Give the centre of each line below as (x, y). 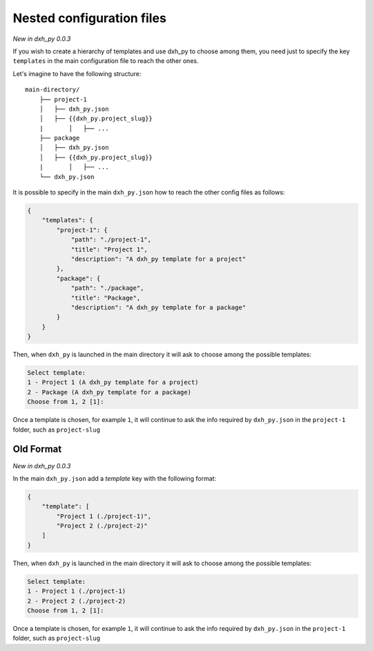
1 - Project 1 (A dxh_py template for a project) (113, 383)
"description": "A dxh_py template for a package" (159, 307)
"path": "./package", (107, 288)
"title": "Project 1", (109, 249)
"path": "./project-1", (111, 240)
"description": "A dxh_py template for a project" (159, 259)
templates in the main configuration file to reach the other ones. (106, 61)
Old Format (37, 449)
